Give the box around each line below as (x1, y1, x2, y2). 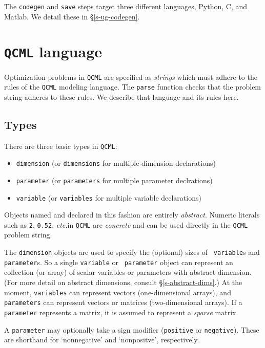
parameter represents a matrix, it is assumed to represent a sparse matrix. (4, 307, 238, 317)
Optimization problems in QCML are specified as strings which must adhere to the (4, 71, 257, 82)
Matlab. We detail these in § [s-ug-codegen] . (4, 11, 140, 21)
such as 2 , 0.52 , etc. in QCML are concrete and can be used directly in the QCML (4, 219, 248, 230)
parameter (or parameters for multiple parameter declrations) (16, 175, 213, 185)
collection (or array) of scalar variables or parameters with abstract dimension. (4, 267, 252, 277)
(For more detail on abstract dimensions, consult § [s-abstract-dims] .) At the (4, 276, 242, 287)
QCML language (4, 41, 103, 62)
